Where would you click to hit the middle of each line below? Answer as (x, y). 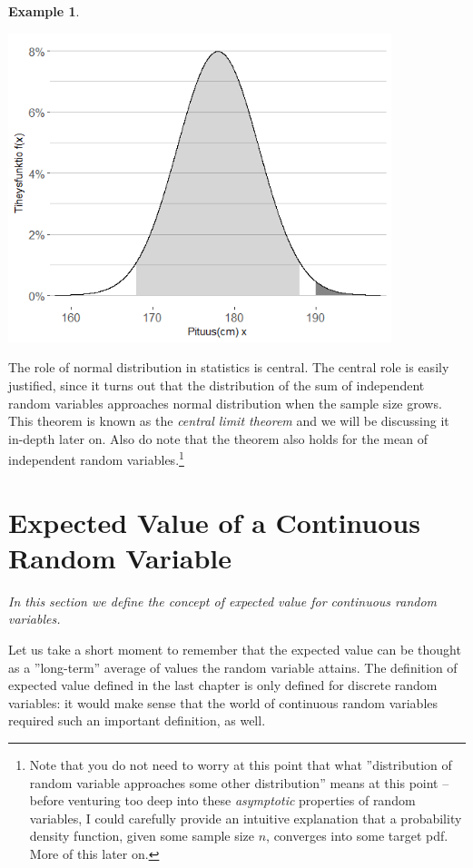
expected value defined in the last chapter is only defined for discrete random (223, 685)
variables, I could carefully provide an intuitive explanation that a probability (246, 818)
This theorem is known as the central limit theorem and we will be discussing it (229, 421)
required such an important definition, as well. (137, 720)
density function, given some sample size (142, 836)
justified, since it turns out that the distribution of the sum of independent (217, 385)
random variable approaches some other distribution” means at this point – (239, 782)
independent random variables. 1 (96, 458)
